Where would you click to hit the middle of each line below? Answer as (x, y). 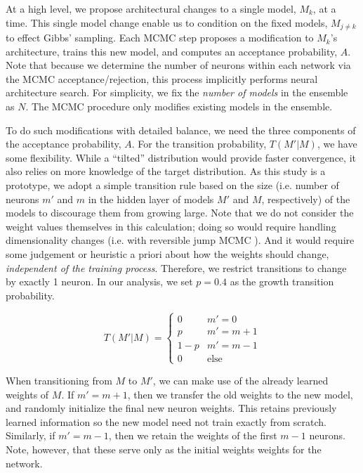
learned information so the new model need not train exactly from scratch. (166, 421)
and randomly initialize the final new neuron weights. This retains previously (171, 408)
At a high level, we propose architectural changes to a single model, (151, 8)
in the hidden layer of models (151, 199)
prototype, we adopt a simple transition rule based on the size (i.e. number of (172, 184)
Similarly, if (31, 435)
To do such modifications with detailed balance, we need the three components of (181, 130)
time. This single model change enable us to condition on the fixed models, (167, 22)
